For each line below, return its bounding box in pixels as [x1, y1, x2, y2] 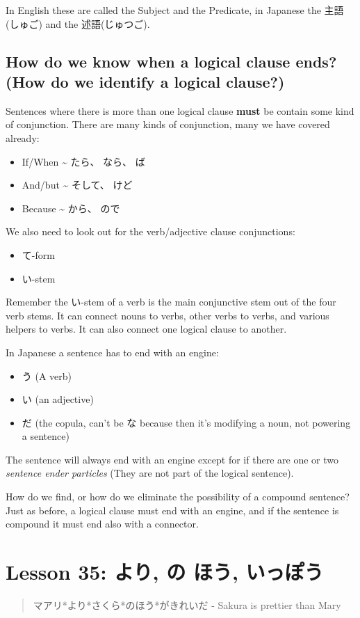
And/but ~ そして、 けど [22, 177, 133, 192]
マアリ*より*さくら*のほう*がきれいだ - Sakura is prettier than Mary [33, 597, 341, 612]
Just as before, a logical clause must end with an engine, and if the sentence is [6, 502, 339, 517]
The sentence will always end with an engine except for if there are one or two [6, 452, 338, 466]
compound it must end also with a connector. [6, 516, 199, 531]
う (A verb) [22, 368, 72, 383]
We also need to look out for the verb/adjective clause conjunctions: [6, 224, 295, 239]
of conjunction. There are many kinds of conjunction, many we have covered [6, 117, 330, 132]
